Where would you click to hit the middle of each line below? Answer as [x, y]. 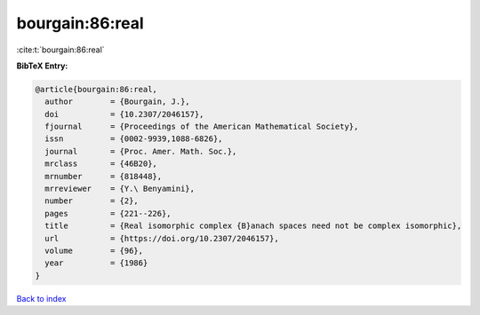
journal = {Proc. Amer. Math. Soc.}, [141, 151]
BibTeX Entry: [42, 66]
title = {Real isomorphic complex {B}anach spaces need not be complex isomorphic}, [253, 226]
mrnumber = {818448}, [104, 176]
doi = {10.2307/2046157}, [124, 114]
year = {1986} [96, 263]
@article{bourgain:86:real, [96, 89]
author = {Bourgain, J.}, [117, 102]
